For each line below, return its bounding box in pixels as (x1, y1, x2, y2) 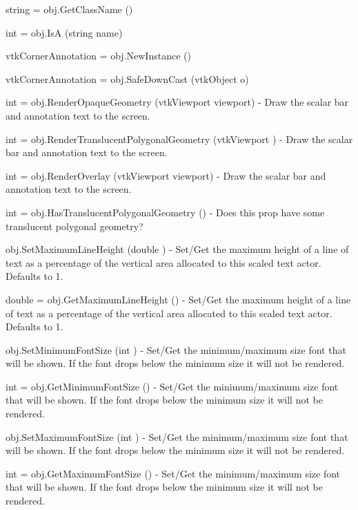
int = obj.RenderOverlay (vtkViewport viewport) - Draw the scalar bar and (6, 168, 326, 182)
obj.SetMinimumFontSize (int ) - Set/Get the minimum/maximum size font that (6, 342, 346, 357)
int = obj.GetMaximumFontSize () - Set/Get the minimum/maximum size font (6, 466, 341, 480)
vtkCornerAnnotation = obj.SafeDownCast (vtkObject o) (6, 71, 249, 86)
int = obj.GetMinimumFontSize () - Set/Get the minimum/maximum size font (6, 379, 339, 393)
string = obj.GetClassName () (6, 2, 133, 16)
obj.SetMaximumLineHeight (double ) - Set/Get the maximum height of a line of (6, 242, 349, 256)
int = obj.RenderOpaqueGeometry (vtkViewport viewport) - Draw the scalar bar (6, 95, 349, 109)
